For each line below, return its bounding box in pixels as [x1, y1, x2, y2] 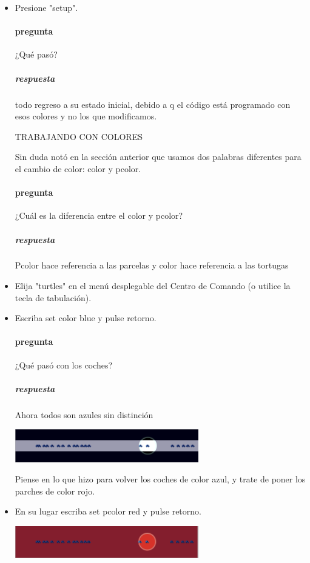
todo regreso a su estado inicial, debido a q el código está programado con [15, 98, 291, 110]
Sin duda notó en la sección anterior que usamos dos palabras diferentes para [15, 150, 302, 163]
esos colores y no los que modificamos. [15, 110, 157, 122]
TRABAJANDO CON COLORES [15, 130, 143, 142]
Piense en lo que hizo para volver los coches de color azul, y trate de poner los [15, 473, 306, 485]
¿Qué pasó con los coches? [15, 358, 113, 371]
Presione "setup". [15, 1, 78, 13]
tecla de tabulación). [15, 291, 92, 304]
